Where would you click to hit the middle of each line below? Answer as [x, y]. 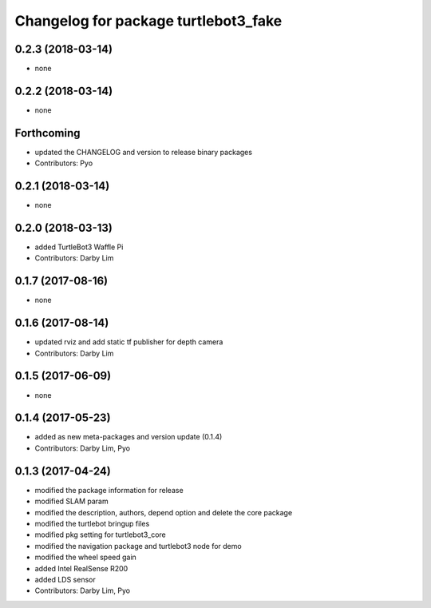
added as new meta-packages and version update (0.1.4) [129, 437]
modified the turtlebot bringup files [92, 523]
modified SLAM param [71, 501]
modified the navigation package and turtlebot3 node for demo [138, 546]
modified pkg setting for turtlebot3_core [101, 534]
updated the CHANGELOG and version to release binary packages [144, 152]
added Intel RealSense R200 [81, 568]
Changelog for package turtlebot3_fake [148, 21]
